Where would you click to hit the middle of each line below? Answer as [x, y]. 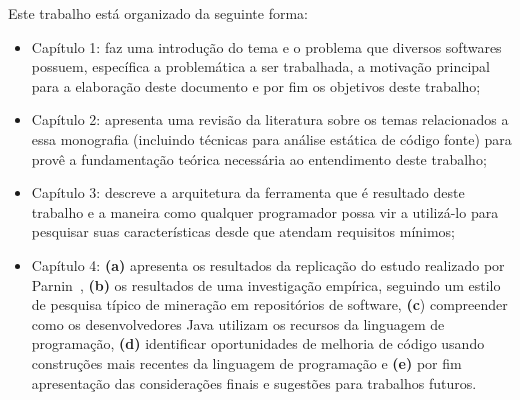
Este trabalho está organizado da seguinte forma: [158, 13]
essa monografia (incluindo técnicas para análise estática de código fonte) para [271, 138]
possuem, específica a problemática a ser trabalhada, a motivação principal [260, 66]
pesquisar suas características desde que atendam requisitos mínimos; [243, 231]
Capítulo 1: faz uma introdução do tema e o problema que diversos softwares [266, 46]
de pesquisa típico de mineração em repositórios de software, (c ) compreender [269, 304]
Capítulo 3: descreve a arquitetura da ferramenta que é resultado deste [248, 192]
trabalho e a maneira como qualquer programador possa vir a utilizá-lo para [265, 211]
